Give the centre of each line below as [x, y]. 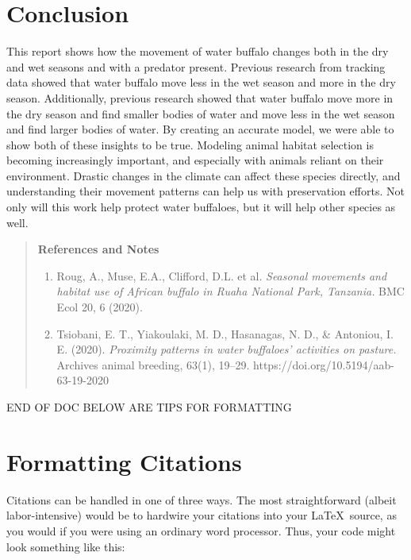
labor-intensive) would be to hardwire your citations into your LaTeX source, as [202, 515]
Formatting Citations [124, 461]
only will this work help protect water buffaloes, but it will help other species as [201, 207]
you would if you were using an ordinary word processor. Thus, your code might [201, 530]
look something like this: [66, 546]
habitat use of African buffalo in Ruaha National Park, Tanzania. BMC [230, 291]
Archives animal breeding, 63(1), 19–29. [153, 364]
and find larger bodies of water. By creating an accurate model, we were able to [200, 129]
